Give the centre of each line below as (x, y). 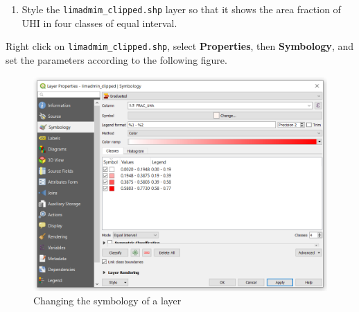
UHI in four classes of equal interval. (99, 23)
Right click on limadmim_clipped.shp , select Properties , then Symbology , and (179, 46)
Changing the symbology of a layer (107, 301)
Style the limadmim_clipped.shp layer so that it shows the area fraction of (181, 9)
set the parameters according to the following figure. (116, 59)
